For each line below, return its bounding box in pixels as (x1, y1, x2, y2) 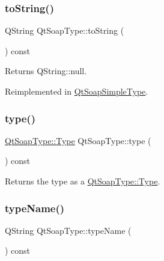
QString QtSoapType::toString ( (5, 24, 124, 37)
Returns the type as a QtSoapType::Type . (5, 175, 160, 187)
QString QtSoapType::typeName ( (5, 224, 132, 236)
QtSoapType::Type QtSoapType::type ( (5, 134, 151, 146)
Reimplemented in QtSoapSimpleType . (5, 85, 148, 97)
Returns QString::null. (5, 64, 87, 77)
